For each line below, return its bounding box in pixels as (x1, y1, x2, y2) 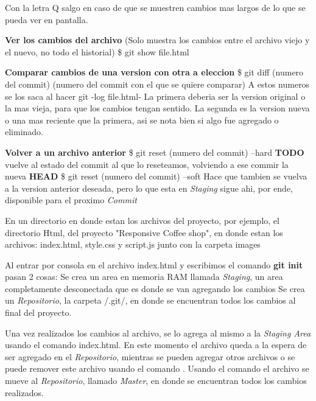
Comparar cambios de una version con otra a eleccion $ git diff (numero (5, 66, 304, 78)
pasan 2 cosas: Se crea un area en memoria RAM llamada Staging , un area (5, 270, 283, 283)
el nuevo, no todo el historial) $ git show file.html (5, 45, 189, 58)
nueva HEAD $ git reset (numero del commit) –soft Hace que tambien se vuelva (5, 170, 307, 183)
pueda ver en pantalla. (5, 13, 88, 26)
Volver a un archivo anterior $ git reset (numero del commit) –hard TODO (5, 145, 304, 158)
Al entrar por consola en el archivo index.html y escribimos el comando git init (5, 258, 303, 271)
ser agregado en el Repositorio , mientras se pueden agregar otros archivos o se (5, 350, 295, 363)
